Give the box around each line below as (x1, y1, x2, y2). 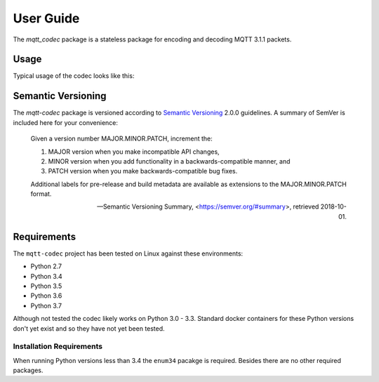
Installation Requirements (13, 341, 103, 351)
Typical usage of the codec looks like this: (13, 72, 135, 80)
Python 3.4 (30, 272, 62, 280)
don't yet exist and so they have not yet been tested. (13, 324, 165, 333)
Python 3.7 (30, 301, 62, 310)
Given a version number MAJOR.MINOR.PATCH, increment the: (30, 134, 213, 143)
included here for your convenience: (13, 118, 119, 126)
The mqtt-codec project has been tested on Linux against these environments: (13, 249, 244, 258)
